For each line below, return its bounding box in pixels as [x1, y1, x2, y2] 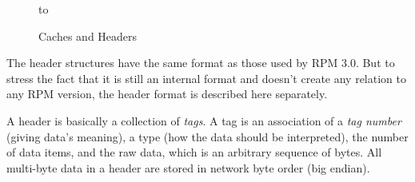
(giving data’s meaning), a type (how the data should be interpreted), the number [6, 128, 409, 144]
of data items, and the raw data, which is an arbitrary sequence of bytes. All [6, 144, 382, 160]
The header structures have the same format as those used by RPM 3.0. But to [6, 54, 395, 71]
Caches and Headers [38, 27, 138, 44]
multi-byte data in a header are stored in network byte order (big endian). [6, 159, 370, 176]
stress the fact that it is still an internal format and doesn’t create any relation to [6, 69, 406, 86]
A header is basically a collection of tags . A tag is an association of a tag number [6, 112, 401, 129]
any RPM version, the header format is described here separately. [6, 85, 328, 102]
